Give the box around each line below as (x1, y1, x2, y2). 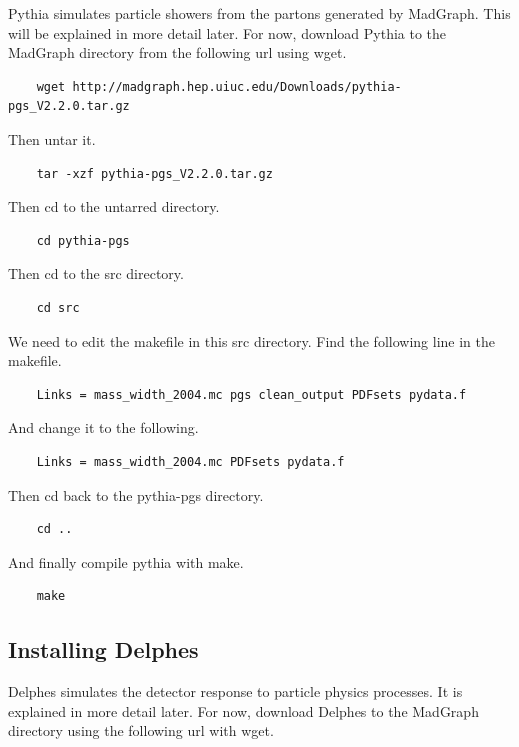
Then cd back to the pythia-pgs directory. (8, 484, 264, 505)
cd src (36, 300, 80, 315)
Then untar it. (8, 128, 96, 149)
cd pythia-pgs (36, 233, 130, 248)
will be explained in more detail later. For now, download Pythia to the (8, 22, 447, 43)
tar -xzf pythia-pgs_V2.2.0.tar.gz (36, 166, 273, 181)
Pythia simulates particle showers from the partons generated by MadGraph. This (8, 3, 511, 23)
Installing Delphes (8, 634, 199, 665)
